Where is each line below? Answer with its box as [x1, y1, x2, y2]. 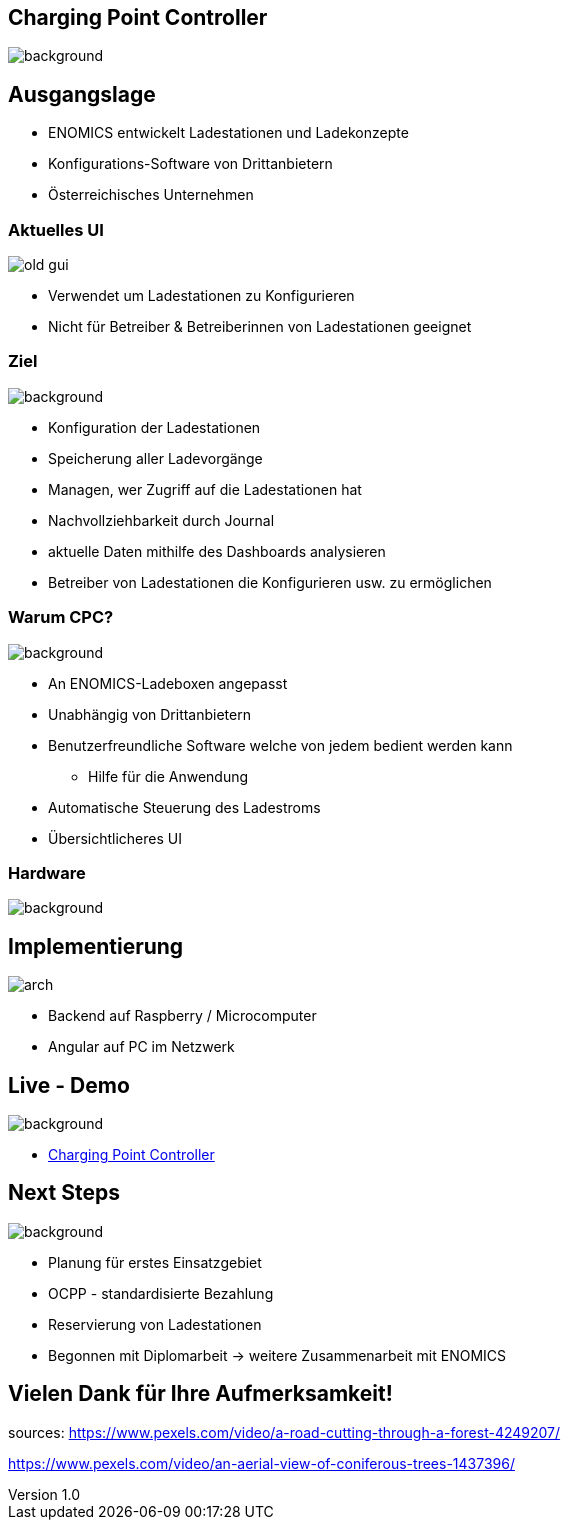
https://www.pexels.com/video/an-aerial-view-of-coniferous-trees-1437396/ [8, 1454, 515, 1472]
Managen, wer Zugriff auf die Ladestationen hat [48, 480, 362, 498]
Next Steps [8, 1180, 120, 1206]
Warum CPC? [8, 607, 114, 628]
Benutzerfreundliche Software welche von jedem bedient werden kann [48, 736, 513, 754]
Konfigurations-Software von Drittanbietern [48, 155, 333, 173]
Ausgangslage [8, 81, 156, 107]
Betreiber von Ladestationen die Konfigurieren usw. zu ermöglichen [48, 573, 492, 591]
